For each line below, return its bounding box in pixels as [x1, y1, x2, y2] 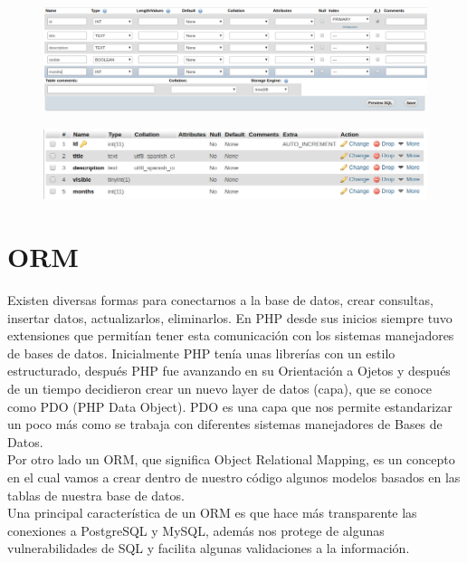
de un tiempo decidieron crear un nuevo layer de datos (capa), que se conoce [7, 379, 432, 398]
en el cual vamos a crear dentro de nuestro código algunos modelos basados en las [7, 468, 461, 487]
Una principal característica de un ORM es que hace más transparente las [7, 503, 417, 522]
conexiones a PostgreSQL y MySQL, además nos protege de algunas [7, 520, 385, 539]
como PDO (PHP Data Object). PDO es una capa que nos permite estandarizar [7, 396, 453, 415]
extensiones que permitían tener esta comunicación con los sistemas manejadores [7, 326, 454, 345]
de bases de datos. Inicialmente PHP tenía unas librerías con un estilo [7, 343, 396, 362]
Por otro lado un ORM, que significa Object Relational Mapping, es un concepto [7, 450, 455, 469]
